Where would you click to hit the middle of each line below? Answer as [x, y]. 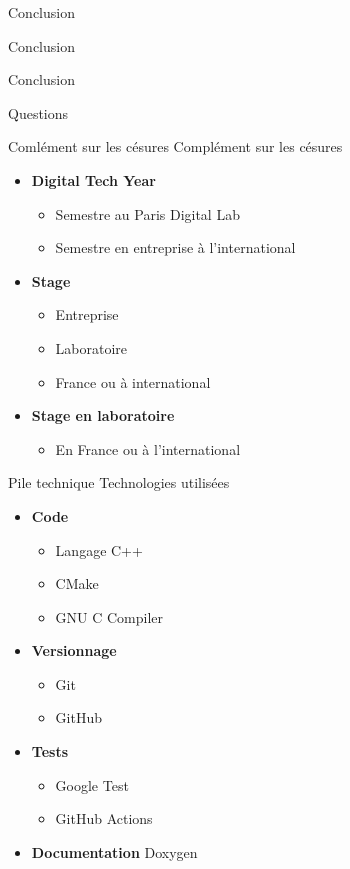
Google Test [92, 784]
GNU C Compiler [109, 616]
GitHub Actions [104, 818]
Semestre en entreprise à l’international [175, 247]
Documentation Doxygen [114, 851]
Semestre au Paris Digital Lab [147, 213]
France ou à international [133, 381]
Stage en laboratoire [103, 415]
